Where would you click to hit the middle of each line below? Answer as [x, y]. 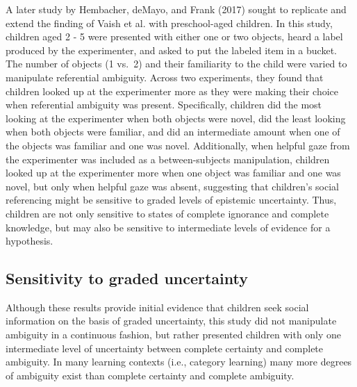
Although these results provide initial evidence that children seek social [157, 307]
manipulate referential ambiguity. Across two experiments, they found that [165, 77]
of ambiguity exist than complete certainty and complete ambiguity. [150, 375]
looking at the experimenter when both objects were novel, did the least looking [176, 118]
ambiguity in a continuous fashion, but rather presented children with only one [174, 335]
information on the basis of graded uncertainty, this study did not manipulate [171, 321]
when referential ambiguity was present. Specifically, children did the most [164, 105]
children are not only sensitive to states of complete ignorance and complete [167, 213]
